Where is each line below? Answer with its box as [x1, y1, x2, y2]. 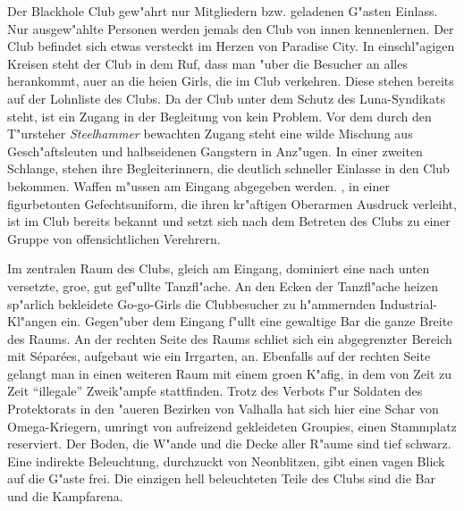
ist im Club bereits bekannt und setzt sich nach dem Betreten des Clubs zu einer [7, 212, 451, 230]
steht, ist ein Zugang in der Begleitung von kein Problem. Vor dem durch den [7, 106, 432, 125]
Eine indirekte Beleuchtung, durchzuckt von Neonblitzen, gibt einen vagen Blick [7, 451, 445, 470]
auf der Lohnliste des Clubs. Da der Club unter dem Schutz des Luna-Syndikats [7, 88, 445, 107]
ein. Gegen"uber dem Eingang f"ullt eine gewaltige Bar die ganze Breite [61, 312, 453, 331]
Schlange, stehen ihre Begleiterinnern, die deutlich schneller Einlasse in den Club [7, 159, 450, 178]
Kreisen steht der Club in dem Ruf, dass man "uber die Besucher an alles [7, 54, 408, 72]
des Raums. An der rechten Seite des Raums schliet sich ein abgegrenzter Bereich [7, 329, 452, 348]
